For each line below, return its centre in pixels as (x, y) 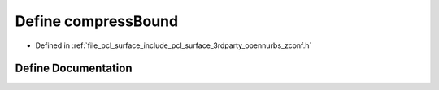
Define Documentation (74, 69)
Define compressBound (97, 21)
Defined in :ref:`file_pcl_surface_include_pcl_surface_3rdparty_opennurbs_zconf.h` (174, 45)
